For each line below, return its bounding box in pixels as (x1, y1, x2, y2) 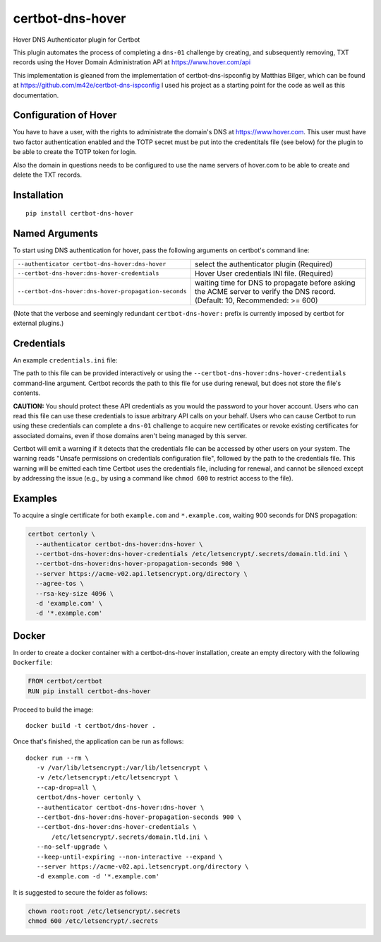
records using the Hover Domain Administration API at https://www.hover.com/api (13, 58, 250, 66)
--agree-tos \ (35, 579, 85, 588)
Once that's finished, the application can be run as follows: (13, 737, 184, 746)
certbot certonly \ (28, 530, 95, 538)
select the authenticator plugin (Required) (194, 259, 333, 269)
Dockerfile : (13, 658, 53, 667)
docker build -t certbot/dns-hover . (25, 722, 157, 729)
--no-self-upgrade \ (36, 843, 108, 851)
